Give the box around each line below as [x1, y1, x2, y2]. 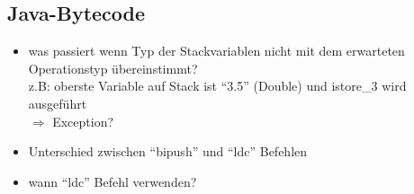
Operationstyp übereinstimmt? [28, 58, 198, 77]
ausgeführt [28, 93, 87, 112]
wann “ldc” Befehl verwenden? [28, 172, 197, 190]
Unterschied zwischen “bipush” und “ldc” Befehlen [28, 142, 308, 161]
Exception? [52, 111, 114, 130]
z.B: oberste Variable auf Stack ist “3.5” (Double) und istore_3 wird [28, 76, 407, 95]
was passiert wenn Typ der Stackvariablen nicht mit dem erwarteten [28, 41, 405, 60]
